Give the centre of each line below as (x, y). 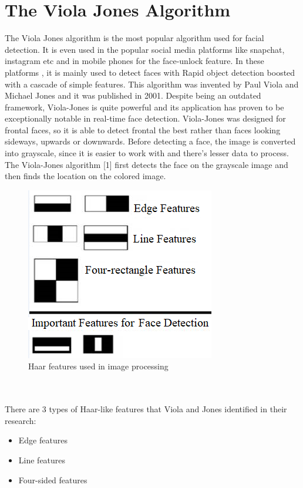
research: (21, 420)
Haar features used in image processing (98, 366)
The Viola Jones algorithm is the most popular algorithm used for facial (134, 38)
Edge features (43, 440)
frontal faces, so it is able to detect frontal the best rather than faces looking (143, 129)
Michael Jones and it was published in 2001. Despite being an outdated (133, 95)
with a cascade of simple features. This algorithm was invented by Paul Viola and (152, 84)
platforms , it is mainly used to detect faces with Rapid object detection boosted (150, 72)
